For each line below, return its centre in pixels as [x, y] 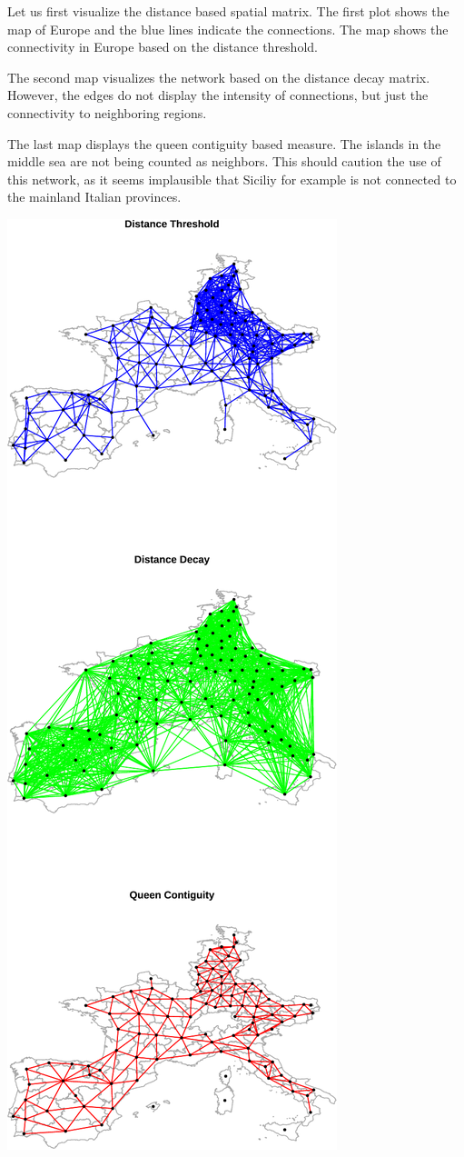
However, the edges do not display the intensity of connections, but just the [218, 95]
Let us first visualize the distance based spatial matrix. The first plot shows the [228, 11]
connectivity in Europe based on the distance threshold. [163, 47]
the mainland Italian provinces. [94, 197]
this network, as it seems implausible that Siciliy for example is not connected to [232, 179]
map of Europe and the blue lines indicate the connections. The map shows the [228, 29]
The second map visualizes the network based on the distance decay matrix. [219, 77]
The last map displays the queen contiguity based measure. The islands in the [224, 143]
